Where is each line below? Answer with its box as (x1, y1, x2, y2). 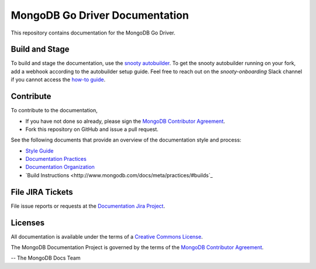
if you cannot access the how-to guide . (11, 76, 106, 83)
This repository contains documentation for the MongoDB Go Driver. (11, 29, 176, 36)
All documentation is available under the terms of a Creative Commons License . (11, 233, 203, 240)
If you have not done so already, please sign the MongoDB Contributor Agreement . (25, 118, 225, 125)
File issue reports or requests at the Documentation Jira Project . (11, 202, 165, 209)
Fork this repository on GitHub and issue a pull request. (25, 126, 159, 133)
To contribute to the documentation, (11, 107, 98, 114)
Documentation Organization (25, 164, 95, 171)
